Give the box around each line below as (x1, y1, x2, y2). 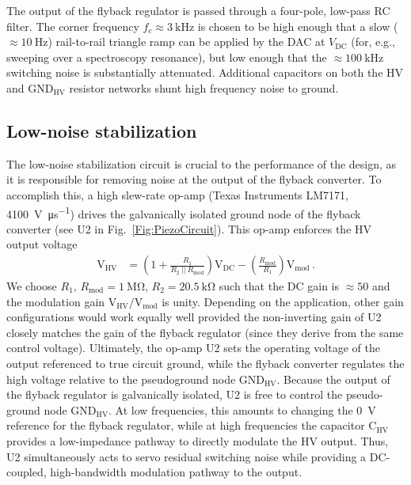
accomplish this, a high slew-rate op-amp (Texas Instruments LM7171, (6, 186, 348, 203)
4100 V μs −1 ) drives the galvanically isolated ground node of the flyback (6, 203, 361, 222)
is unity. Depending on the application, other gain (162, 293, 404, 309)
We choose (6, 278, 57, 294)
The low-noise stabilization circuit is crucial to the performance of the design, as (6, 155, 397, 172)
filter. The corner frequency (6, 17, 139, 34)
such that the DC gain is (219, 278, 339, 294)
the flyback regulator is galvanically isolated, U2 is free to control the (6, 386, 343, 403)
